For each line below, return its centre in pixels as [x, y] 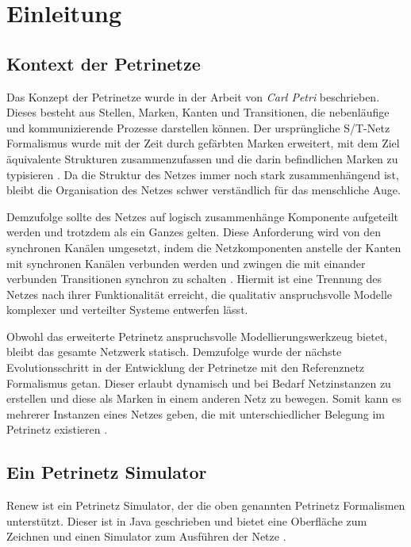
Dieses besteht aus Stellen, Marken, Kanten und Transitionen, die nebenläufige [198, 112]
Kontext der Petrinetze [104, 63]
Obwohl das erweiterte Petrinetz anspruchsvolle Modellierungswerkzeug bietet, [197, 336]
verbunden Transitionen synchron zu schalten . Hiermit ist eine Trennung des [194, 279]
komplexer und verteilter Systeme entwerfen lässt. [127, 310]
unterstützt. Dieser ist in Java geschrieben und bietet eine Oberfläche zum [187, 520]
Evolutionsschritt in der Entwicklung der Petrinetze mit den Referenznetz [186, 367]
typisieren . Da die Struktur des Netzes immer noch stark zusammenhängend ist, [203, 174]
